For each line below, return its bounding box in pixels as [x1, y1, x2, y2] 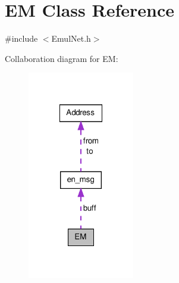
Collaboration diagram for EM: [5, 52, 118, 64]
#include [5, 32, 38, 45]
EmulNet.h [51, 32, 91, 45]
